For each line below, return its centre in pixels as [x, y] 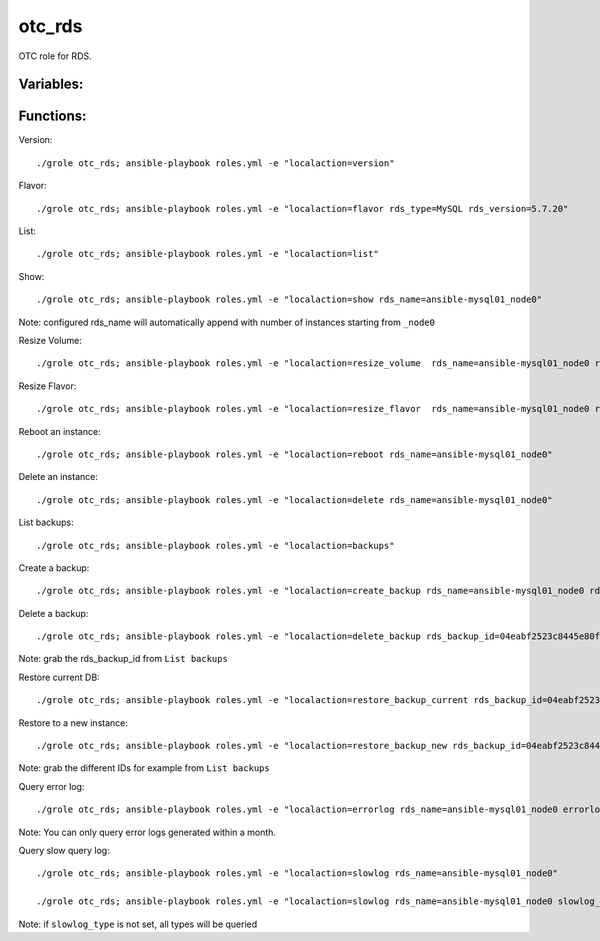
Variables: [51, 84]
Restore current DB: [59, 677]
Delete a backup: [53, 613]
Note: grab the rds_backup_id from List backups [123, 659]
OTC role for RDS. [55, 56]
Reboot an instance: [59, 431]
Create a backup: [54, 567]
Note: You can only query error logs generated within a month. [147, 832]
